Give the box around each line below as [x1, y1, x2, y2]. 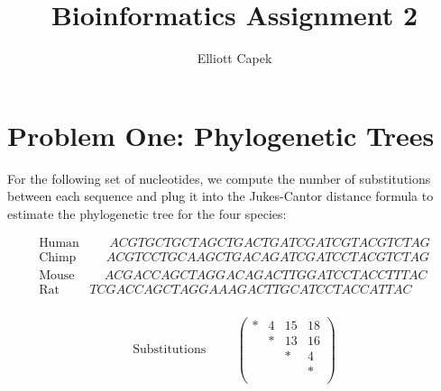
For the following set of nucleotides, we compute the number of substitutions [7, 168, 431, 187]
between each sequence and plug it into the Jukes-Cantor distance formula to [7, 186, 434, 205]
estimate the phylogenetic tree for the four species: [7, 204, 287, 223]
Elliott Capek [197, 49, 272, 68]
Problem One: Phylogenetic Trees [7, 116, 435, 153]
